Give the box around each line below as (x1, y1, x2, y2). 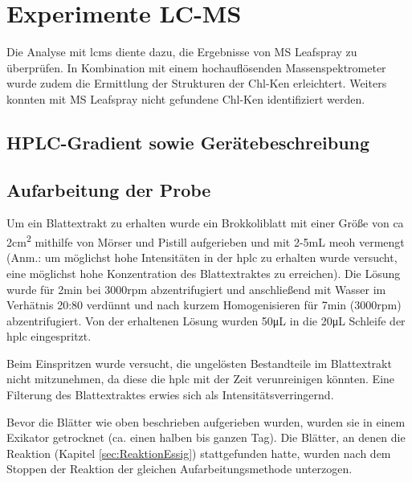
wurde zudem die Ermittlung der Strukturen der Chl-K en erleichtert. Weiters (6, 75, 387, 92)
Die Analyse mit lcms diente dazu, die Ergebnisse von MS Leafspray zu (6, 43, 357, 60)
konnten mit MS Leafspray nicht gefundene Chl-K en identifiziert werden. (6, 90, 365, 107)
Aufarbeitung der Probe (6, 177, 211, 202)
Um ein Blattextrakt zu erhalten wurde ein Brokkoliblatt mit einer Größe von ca (6, 214, 404, 231)
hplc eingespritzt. (6, 328, 92, 345)
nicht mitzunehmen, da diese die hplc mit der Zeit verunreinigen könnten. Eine (6, 370, 395, 387)
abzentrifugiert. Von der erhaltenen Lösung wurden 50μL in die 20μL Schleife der (6, 312, 406, 329)
